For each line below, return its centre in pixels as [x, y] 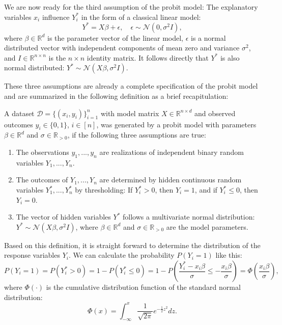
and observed [215, 113]
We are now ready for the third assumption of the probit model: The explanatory [131, 7]
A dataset [19, 113]
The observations [43, 152]
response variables [32, 255]
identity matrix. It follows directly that [148, 57]
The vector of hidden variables [63, 217]
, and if [206, 190]
